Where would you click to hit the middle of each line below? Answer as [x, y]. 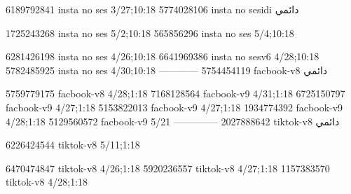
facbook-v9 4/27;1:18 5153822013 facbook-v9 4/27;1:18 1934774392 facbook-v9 [174, 107]
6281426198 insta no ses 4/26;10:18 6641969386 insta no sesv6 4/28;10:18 [163, 56]
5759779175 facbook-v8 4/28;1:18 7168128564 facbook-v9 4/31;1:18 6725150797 [175, 93]
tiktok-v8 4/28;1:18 [47, 182]
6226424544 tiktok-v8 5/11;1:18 [73, 145]
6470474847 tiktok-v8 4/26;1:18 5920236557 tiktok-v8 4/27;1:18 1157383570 [168, 168]
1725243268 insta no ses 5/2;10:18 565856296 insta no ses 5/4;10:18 [150, 33]
